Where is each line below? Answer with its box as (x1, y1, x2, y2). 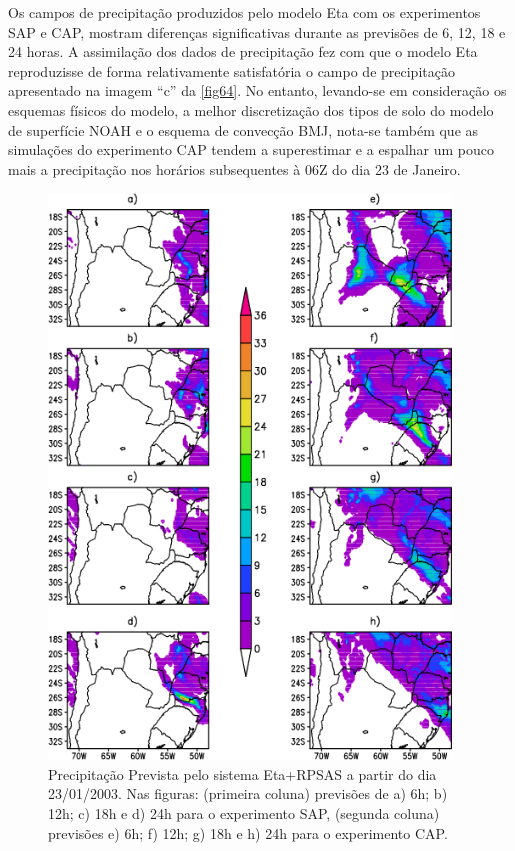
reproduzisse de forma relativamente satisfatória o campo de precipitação (8, 60, 455, 81)
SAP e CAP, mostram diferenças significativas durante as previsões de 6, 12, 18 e (8, 21, 506, 42)
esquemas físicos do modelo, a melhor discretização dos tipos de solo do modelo (8, 99, 494, 120)
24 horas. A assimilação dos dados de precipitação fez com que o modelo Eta (8, 41, 478, 62)
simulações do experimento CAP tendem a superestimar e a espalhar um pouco (8, 139, 495, 160)
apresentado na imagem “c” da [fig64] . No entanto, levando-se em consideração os (8, 80, 507, 101)
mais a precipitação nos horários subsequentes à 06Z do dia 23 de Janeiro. (8, 158, 461, 179)
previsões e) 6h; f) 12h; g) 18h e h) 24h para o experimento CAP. (48, 822, 448, 843)
